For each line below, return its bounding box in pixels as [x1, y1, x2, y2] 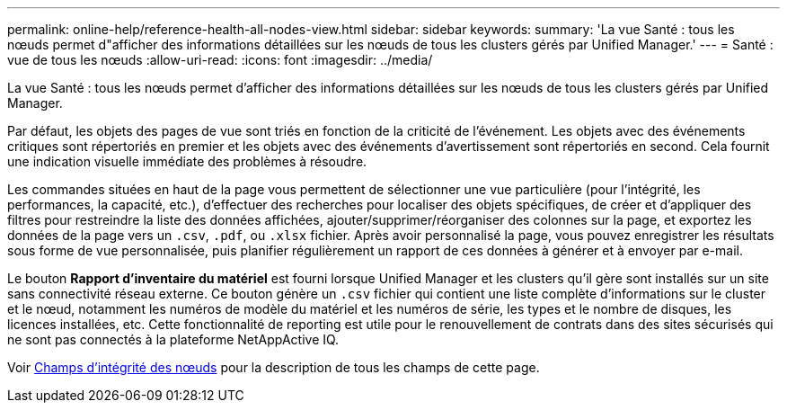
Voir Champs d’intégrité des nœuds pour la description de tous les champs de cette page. [7, 360, 540, 375]
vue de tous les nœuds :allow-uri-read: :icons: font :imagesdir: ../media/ [7, 52, 433, 67]
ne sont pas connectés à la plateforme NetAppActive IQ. [7, 332, 340, 347]
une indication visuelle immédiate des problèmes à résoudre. [7, 154, 367, 169]
